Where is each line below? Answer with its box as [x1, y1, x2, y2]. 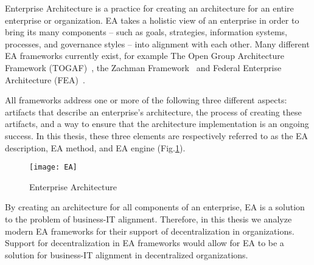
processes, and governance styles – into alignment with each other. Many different [5, 37, 310, 50]
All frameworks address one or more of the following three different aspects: [5, 94, 287, 106]
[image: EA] [29, 163, 77, 172]
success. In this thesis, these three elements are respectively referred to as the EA [5, 129, 309, 142]
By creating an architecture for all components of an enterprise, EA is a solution [5, 201, 305, 213]
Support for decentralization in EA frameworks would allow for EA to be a [5, 236, 284, 249]
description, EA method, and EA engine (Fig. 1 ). [5, 141, 186, 154]
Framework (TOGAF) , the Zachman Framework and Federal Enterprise [5, 61, 282, 74]
